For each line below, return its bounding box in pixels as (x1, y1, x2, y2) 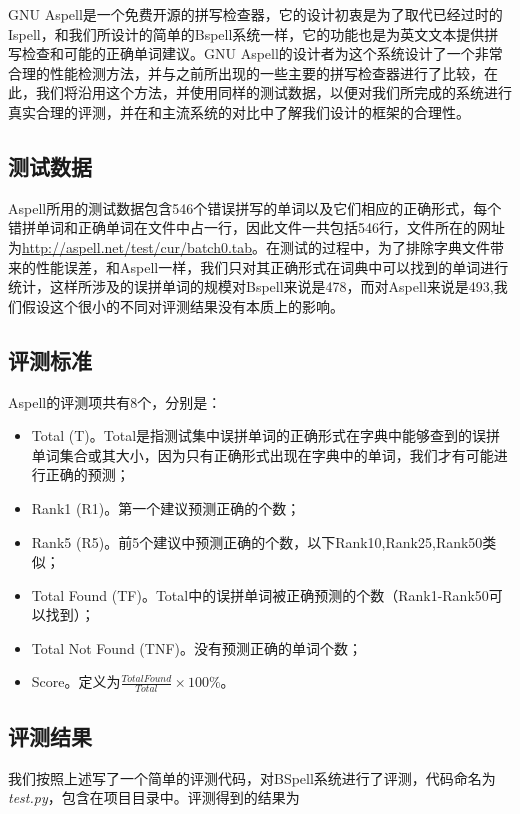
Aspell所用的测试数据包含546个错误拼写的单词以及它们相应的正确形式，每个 (8, 197, 502, 218)
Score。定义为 (31, 671, 121, 692)
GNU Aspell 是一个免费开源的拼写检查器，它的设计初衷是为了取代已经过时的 (8, 4, 503, 24)
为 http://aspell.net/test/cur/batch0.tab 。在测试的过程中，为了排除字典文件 (8, 236, 491, 257)
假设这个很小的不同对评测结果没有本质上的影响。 (21, 295, 344, 316)
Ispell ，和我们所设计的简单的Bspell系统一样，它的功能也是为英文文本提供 (8, 23, 485, 44)
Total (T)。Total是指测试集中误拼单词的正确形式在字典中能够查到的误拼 (31, 425, 501, 446)
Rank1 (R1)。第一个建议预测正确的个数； (31, 497, 301, 518)
